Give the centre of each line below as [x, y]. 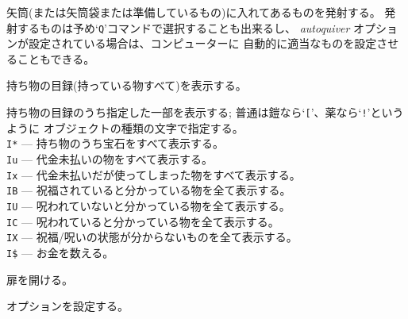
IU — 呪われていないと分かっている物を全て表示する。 [148, 205]
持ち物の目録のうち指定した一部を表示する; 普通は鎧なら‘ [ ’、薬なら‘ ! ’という [205, 112]
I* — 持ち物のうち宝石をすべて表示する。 [115, 143]
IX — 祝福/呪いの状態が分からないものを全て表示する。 [152, 237]
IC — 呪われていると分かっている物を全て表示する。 [143, 221]
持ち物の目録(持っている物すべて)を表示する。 [127, 85]
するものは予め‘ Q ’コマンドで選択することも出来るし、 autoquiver [183, 27]
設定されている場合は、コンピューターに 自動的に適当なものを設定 [202, 43]
